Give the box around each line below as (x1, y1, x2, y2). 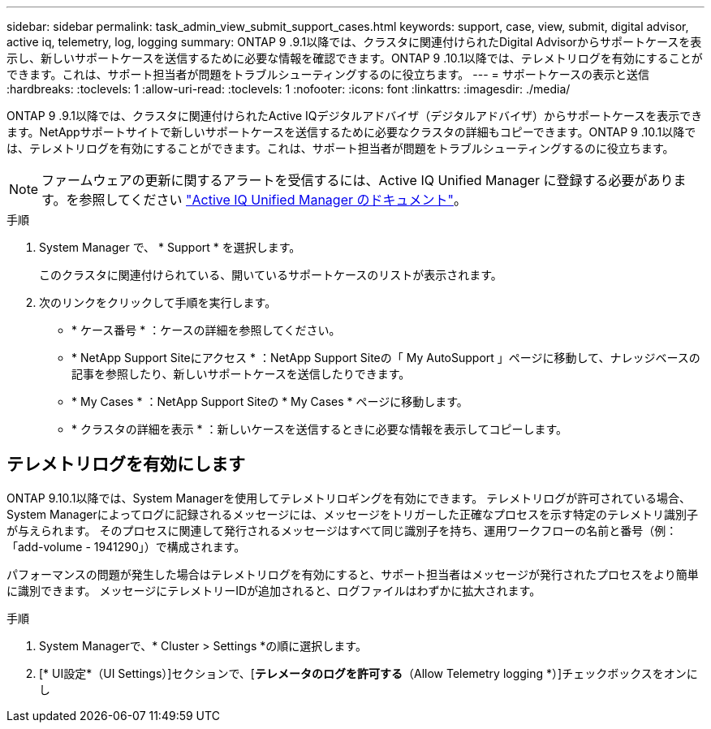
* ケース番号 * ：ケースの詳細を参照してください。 (71, 323, 341, 337)
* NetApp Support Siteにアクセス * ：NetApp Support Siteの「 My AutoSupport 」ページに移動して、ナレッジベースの (71, 351, 700, 364)
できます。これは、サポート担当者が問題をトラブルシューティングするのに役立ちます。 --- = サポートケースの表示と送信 (6, 67, 650, 81)
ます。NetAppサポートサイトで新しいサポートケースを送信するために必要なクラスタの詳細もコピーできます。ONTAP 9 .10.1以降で (6, 125, 696, 139)
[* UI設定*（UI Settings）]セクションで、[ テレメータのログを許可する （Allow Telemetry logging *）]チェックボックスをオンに (39, 666, 698, 680)
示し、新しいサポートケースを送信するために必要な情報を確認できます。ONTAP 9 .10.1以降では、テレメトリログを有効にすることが (6, 51, 703, 65)
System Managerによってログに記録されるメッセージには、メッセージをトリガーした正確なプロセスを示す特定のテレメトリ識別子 (6, 507, 699, 521)
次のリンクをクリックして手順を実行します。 (39, 295, 277, 309)
